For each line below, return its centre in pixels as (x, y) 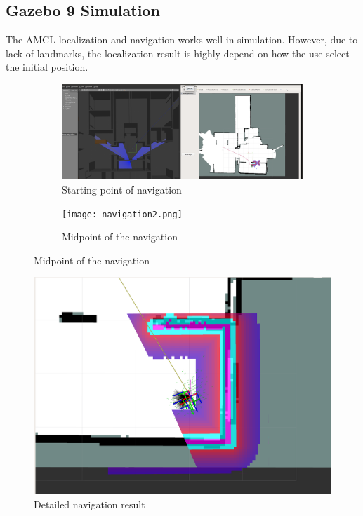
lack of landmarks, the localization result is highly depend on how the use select (178, 53)
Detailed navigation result (90, 504)
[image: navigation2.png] (122, 214)
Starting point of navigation (122, 189)
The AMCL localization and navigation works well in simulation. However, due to (182, 40)
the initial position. (47, 67)
